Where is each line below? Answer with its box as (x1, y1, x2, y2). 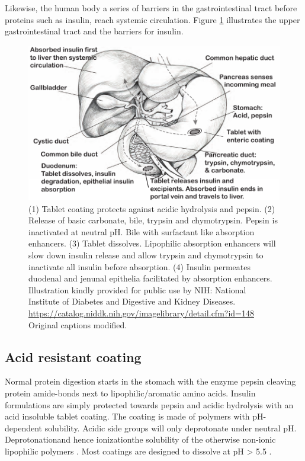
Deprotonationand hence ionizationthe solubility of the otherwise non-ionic (5, 433, 276, 446)
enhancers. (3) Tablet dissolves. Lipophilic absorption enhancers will (28, 237, 276, 249)
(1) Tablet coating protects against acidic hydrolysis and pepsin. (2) (28, 202, 275, 215)
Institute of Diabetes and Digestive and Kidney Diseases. (28, 295, 236, 308)
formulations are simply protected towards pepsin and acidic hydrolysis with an (5, 398, 294, 411)
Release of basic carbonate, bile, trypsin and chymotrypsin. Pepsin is (28, 214, 278, 226)
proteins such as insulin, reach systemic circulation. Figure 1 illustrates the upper (5, 13, 300, 25)
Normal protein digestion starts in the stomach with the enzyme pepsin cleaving (5, 375, 296, 388)
